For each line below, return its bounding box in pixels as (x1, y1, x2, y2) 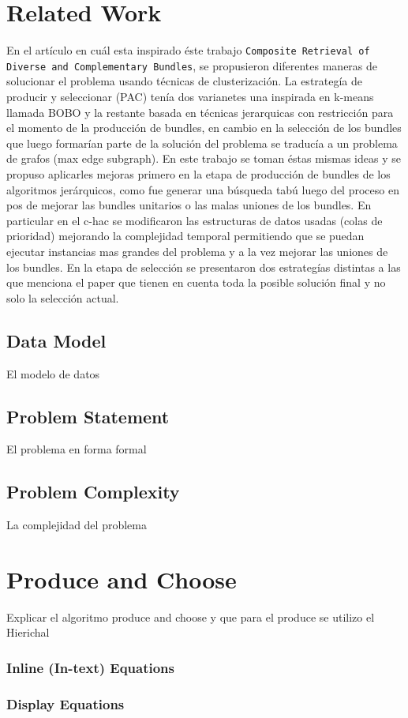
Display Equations (6, 694, 125, 713)
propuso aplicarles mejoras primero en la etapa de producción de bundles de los (6, 166, 391, 182)
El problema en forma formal (6, 441, 147, 457)
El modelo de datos (6, 365, 100, 382)
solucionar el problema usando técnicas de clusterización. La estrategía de (6, 73, 363, 89)
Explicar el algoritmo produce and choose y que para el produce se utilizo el (6, 608, 375, 625)
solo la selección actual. (6, 289, 119, 306)
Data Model (6, 328, 107, 352)
